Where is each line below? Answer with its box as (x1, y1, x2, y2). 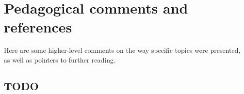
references (4, 17, 72, 37)
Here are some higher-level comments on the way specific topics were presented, (4, 45, 241, 55)
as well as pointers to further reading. (4, 54, 115, 64)
